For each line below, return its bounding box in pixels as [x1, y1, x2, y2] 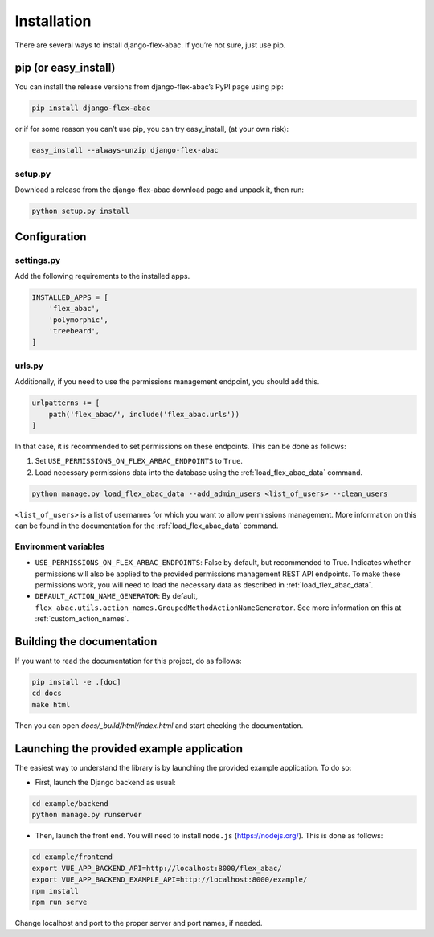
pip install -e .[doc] [31, 677, 121, 687]
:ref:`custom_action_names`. [35, 614, 129, 624]
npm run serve [31, 898, 88, 906]
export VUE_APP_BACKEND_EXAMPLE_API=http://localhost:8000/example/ [31, 875, 308, 884]
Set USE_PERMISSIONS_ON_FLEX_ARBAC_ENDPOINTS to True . [35, 456, 243, 466]
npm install [31, 886, 80, 895]
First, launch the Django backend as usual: [35, 778, 176, 788]
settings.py [14, 254, 61, 265]
